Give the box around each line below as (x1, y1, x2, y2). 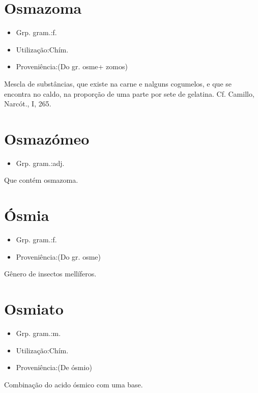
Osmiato (4, 298, 64, 319)
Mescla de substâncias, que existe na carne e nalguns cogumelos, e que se (4, 78, 232, 89)
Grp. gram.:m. (16, 328, 61, 339)
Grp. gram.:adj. (16, 157, 65, 168)
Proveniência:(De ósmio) (16, 362, 92, 373)
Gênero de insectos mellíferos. (4, 268, 97, 279)
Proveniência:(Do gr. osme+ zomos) (16, 61, 128, 72)
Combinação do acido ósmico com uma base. (4, 379, 143, 389)
